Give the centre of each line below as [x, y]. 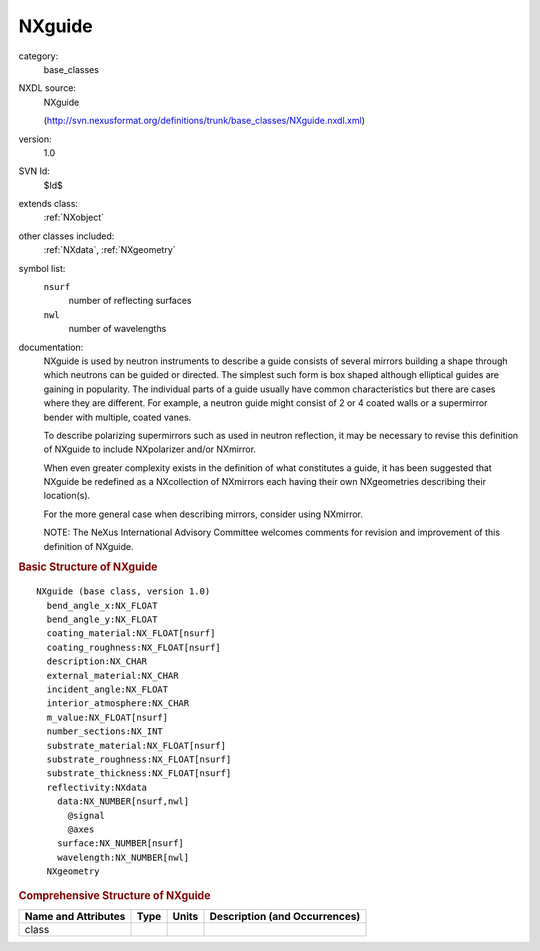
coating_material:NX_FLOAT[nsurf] [131, 633]
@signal [86, 815]
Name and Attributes [75, 916]
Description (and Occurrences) [285, 916]
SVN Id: [34, 171]
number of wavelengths [117, 329]
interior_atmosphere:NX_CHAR [118, 703]
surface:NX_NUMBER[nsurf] [120, 843]
